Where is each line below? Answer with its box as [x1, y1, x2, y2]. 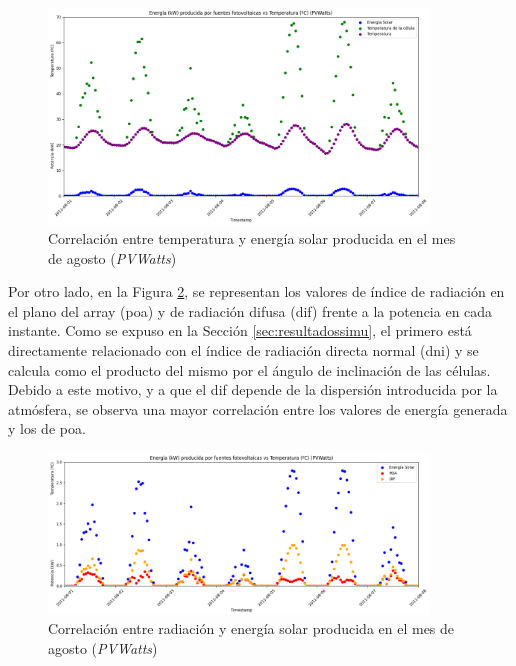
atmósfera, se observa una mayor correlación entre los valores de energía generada [8, 398, 508, 419]
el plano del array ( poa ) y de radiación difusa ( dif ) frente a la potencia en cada [8, 300, 493, 321]
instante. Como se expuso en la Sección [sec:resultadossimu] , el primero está [8, 320, 472, 341]
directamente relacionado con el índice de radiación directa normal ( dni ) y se [8, 340, 479, 361]
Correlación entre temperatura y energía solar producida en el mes [48, 228, 456, 249]
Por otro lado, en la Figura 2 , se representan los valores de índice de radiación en [8, 281, 505, 302]
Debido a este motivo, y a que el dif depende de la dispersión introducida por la [8, 379, 498, 400]
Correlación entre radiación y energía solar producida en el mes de [48, 618, 455, 639]
